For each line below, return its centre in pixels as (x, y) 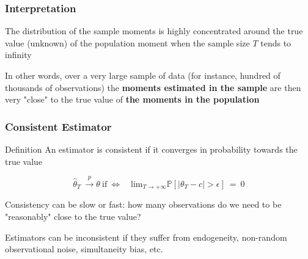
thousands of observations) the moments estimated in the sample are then (153, 87)
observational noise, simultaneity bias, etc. (84, 249)
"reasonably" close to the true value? (73, 217)
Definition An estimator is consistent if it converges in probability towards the (151, 149)
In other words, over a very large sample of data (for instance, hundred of (143, 75)
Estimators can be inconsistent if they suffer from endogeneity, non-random (146, 237)
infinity (18, 55)
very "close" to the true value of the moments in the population (132, 99)
